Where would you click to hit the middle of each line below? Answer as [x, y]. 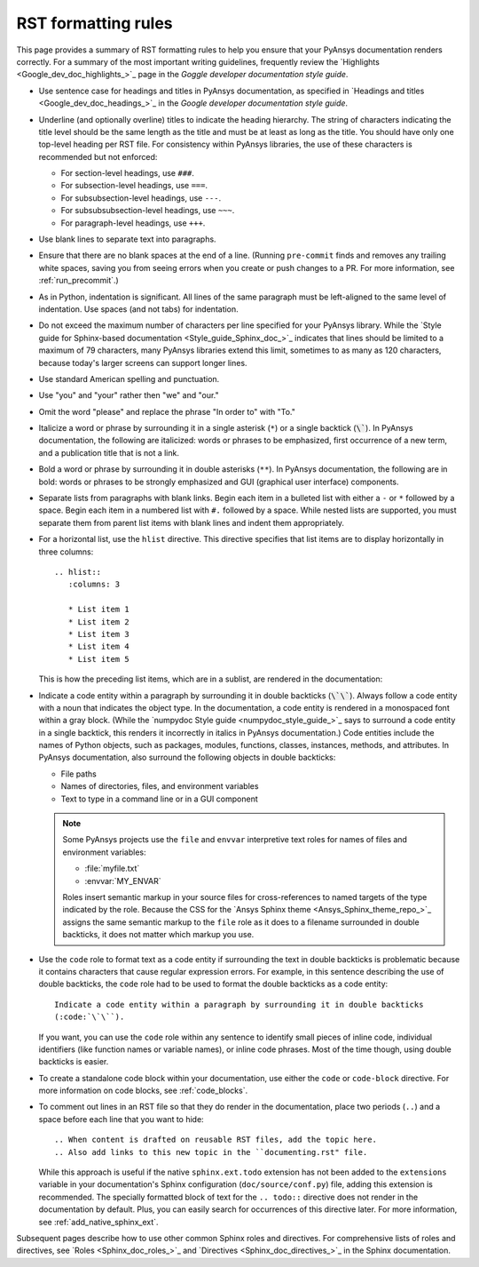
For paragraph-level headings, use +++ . [133, 223]
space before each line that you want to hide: [121, 1119]
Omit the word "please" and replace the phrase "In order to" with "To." [167, 411]
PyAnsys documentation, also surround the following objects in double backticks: [187, 757]
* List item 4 [98, 647]
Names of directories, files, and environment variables [160, 786]
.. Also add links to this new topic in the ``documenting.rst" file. [211, 1152]
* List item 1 [98, 610]
